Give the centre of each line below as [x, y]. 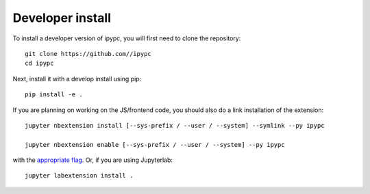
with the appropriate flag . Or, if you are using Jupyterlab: [93, 160]
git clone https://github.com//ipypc [88, 54]
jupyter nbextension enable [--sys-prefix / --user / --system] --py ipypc [155, 144]
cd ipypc [39, 64]
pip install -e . [54, 95]
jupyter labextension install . [79, 176]
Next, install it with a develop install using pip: [77, 79]
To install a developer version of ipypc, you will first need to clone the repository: [127, 38]
